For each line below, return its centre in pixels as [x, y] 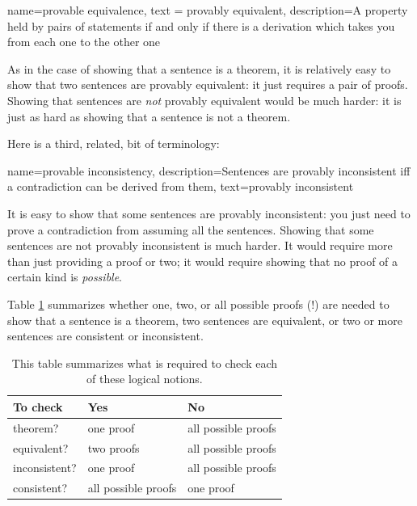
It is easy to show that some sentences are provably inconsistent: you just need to [209, 213]
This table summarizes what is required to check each [145, 363]
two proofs [114, 447]
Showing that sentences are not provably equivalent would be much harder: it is [204, 100]
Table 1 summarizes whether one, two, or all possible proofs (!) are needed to [198, 304]
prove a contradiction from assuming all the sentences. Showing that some [191, 229]
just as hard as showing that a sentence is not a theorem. [149, 116]
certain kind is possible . [65, 277]
